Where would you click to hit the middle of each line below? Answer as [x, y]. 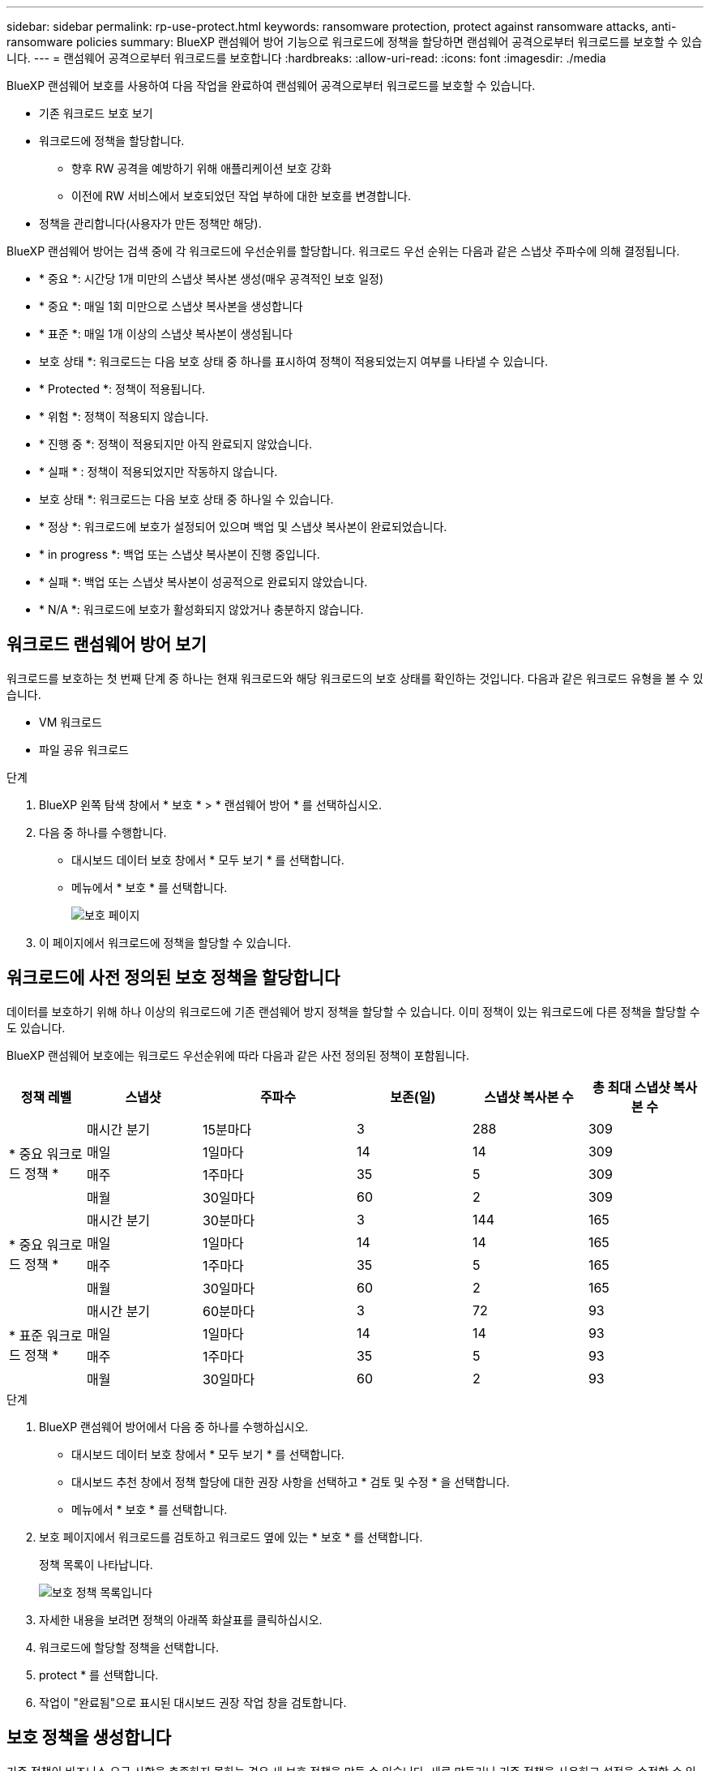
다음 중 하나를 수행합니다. [103, 832]
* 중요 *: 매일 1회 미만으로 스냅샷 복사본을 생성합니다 [171, 306]
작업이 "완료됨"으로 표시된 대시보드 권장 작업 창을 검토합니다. [193, 1702]
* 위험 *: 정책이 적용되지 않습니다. [124, 416]
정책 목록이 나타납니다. [96, 1564]
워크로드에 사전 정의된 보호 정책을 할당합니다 [173, 978]
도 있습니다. [36, 1027]
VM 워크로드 [71, 722]
